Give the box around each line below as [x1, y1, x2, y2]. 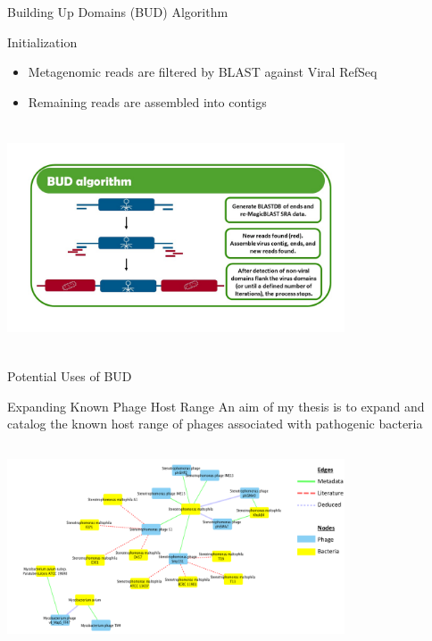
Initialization [7, 32, 78, 51]
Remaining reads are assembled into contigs [28, 92, 267, 111]
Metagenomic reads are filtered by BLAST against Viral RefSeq [28, 62, 378, 81]
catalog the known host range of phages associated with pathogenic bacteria [7, 414, 423, 433]
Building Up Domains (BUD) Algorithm [7, 3, 228, 21]
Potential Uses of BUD [7, 367, 132, 386]
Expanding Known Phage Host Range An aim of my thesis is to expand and [7, 396, 425, 415]
